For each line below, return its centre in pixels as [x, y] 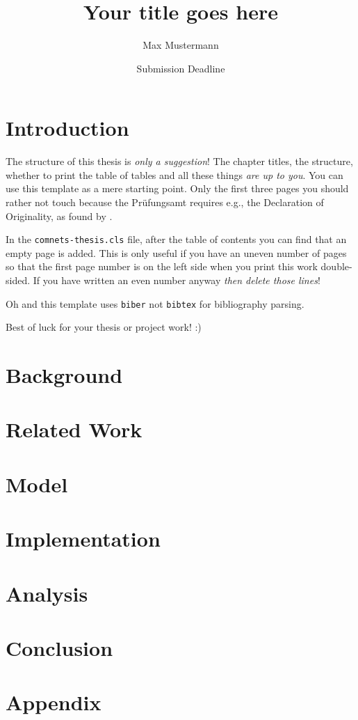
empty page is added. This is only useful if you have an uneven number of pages [176, 252]
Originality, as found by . [59, 216]
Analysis [47, 593]
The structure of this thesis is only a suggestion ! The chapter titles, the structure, [179, 161]
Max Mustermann [181, 45]
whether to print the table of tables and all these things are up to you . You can [174, 174]
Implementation [83, 539]
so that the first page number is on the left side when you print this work [162, 266]
